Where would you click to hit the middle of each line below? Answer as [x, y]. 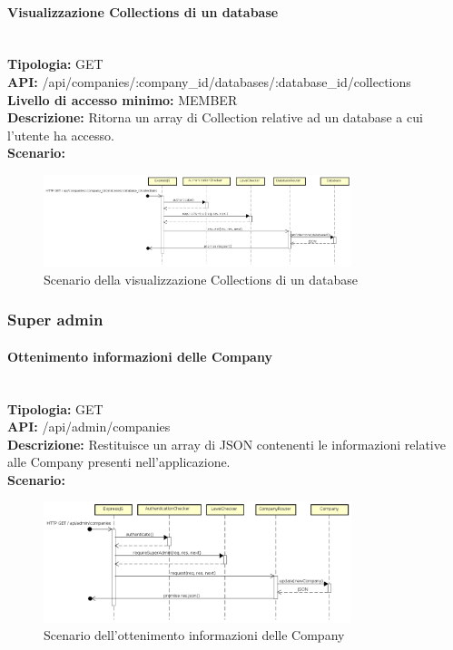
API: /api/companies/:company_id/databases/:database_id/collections [209, 81]
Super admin [55, 320]
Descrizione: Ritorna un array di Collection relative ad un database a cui [215, 117]
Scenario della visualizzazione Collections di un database [201, 279]
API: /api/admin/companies [89, 427]
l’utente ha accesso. [61, 135]
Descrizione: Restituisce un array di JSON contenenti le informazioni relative [226, 444]
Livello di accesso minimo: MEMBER [123, 99]
